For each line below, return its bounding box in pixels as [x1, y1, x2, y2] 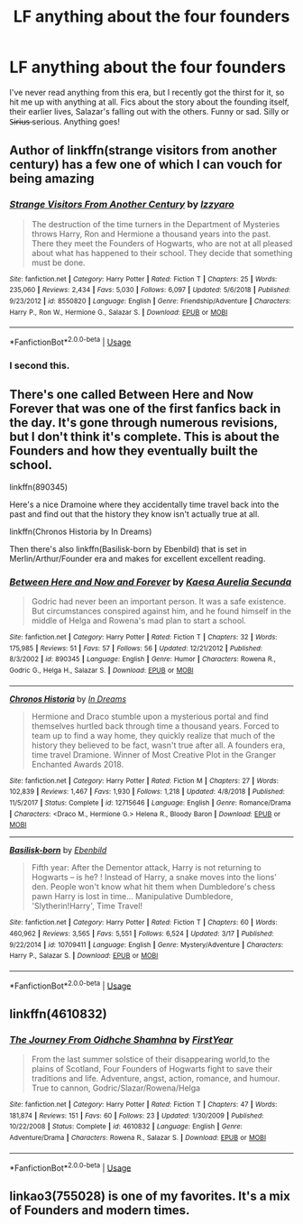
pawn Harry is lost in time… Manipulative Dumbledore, [31, 891, 234, 902]
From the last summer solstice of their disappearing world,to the [31, 1054, 271, 1065]
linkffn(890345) [9, 481, 69, 492]
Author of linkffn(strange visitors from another [9, 143, 278, 159]
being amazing [9, 171, 95, 187]
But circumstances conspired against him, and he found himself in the [31, 605, 291, 616]
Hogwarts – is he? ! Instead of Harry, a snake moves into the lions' [31, 872, 278, 883]
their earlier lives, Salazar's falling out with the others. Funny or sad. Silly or [9, 106, 289, 116]
